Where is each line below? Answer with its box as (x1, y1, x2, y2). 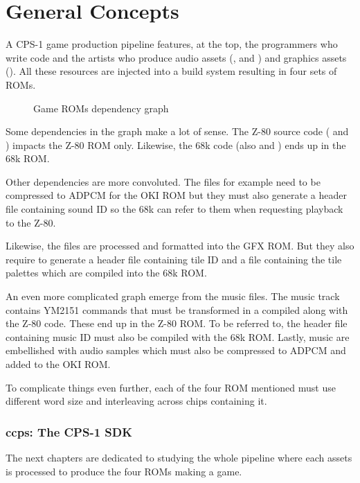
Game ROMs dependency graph (33, 100, 169, 115)
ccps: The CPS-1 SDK (6, 423, 132, 440)
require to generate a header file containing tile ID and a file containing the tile (6, 252, 342, 266)
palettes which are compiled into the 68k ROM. (6, 265, 207, 280)
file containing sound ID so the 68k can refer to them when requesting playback (6, 202, 343, 216)
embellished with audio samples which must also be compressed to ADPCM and (6, 343, 346, 358)
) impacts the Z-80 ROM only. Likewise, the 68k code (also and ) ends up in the (6, 137, 346, 152)
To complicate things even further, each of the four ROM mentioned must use (6, 380, 336, 394)
